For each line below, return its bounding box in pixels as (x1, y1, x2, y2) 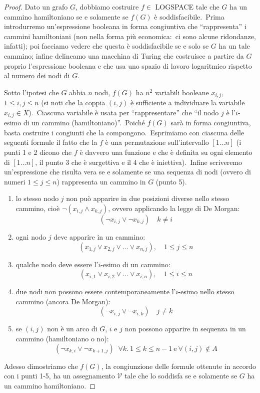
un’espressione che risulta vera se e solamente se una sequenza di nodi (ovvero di (4, 166, 251, 177)
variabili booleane (154, 87, 209, 97)
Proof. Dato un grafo (4, 2, 68, 12)
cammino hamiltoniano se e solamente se (4, 11, 128, 22)
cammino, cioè (15, 203, 60, 213)
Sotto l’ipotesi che (4, 87, 59, 97)
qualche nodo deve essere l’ (15, 259, 98, 269)
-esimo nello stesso (178, 286, 234, 297)
